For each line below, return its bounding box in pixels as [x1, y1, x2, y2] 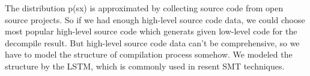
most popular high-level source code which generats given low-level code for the [5, 25, 297, 37]
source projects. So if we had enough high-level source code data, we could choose [5, 13, 305, 26]
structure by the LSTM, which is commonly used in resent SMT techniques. [5, 59, 285, 72]
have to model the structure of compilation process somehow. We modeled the [5, 48, 293, 61]
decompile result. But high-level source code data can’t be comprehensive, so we [5, 36, 300, 49]
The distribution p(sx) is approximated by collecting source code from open [5, 2, 284, 14]
